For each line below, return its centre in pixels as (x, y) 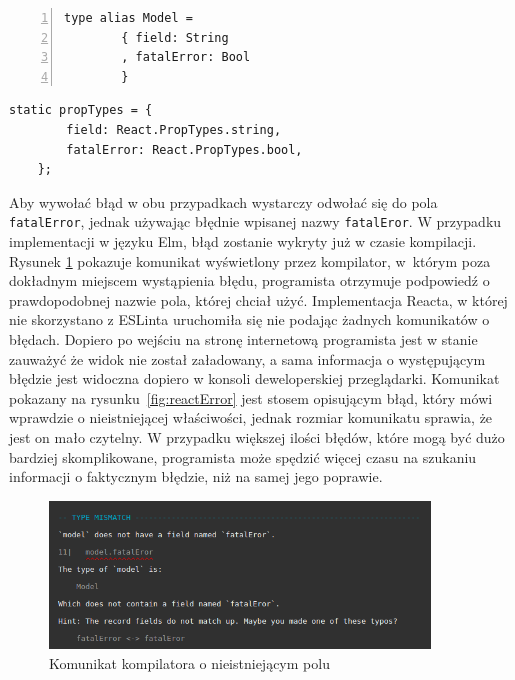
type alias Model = (128, 18)
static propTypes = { (81, 110)
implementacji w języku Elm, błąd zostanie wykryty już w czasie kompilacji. (243, 241)
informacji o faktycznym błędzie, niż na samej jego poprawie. (196, 476)
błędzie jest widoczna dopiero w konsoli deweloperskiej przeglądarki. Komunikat (254, 378)
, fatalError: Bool (186, 57)
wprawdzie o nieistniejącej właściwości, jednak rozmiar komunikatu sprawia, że (251, 417)
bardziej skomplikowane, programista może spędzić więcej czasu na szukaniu (243, 456)
